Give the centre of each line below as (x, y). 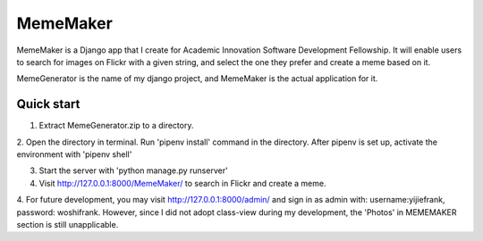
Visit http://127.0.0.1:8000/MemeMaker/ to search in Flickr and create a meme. (182, 183)
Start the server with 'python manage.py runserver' (133, 170)
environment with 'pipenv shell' (74, 154)
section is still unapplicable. (68, 224)
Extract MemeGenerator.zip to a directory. (116, 126)
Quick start (48, 104)
